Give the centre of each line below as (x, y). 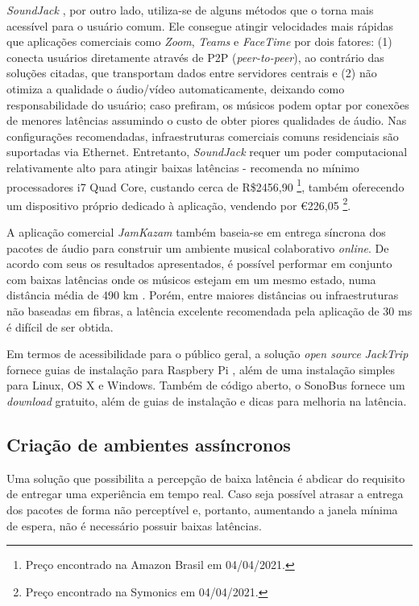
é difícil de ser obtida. (60, 326)
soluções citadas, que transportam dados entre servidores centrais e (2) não (192, 73)
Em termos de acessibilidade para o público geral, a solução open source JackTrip (207, 354)
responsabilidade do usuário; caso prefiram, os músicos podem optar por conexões (208, 104)
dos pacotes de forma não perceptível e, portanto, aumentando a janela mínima (202, 509)
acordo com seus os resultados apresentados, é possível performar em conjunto (199, 264)
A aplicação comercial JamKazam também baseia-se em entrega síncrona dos (196, 232)
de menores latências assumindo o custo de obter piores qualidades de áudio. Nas (207, 120)
